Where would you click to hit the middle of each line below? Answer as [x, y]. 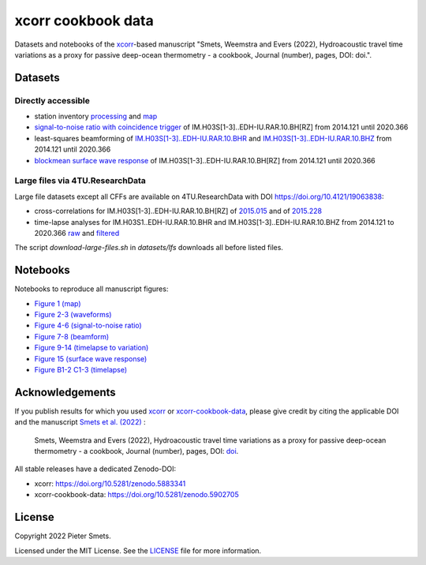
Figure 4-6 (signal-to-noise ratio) [88, 326]
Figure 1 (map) [58, 303]
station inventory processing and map [96, 116]
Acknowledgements [65, 392]
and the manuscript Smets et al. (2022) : [80, 422]
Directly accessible [52, 100]
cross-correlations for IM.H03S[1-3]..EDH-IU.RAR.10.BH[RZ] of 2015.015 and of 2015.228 [178, 211]
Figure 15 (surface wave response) [91, 358]
